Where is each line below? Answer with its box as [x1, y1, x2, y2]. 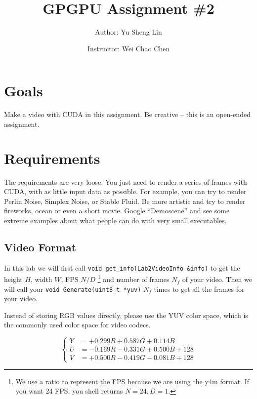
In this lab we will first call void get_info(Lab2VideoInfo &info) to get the [4, 262, 240, 273]
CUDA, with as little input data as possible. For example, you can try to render [4, 186, 247, 197]
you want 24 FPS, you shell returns [15, 386, 123, 396]
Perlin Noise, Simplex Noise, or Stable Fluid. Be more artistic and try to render [4, 196, 246, 206]
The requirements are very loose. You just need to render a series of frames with [4, 176, 247, 187]
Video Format [4, 239, 77, 254]
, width [31, 274, 52, 284]
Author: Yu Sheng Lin [95, 27, 162, 37]
